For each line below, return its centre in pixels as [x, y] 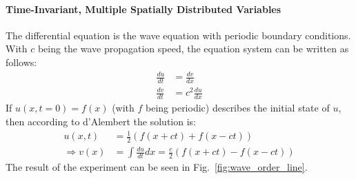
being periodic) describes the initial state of [238, 108]
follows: [21, 62]
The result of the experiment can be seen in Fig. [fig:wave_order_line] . [157, 167]
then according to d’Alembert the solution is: [101, 121]
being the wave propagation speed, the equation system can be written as [193, 49]
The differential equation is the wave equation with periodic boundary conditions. [178, 35]
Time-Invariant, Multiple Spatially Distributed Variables [144, 9]
